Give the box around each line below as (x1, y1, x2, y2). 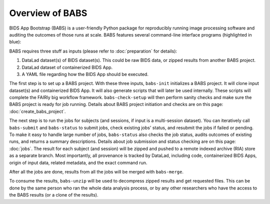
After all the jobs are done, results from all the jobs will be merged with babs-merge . (9, 168, 183, 174)
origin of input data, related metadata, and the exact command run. (9, 159, 147, 165)
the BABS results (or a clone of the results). (9, 192, 98, 198)
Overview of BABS (9, 7, 87, 18)
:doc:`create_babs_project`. (9, 108, 66, 114)
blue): (9, 39, 21, 45)
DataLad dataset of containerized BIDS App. (21, 64, 113, 70)
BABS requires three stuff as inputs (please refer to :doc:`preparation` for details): (9, 48, 177, 54)
